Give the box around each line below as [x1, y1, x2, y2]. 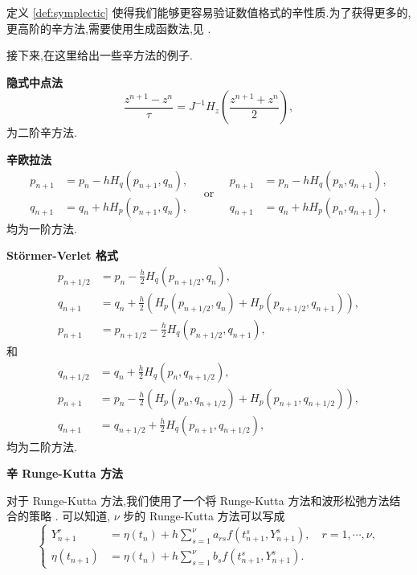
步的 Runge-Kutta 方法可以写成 [123, 507, 285, 524]
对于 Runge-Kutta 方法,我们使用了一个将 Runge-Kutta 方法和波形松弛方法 [6, 491, 390, 508]
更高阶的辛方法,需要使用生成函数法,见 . [6, 19, 211, 36]
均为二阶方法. [6, 437, 77, 454]
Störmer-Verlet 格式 [6, 247, 118, 264]
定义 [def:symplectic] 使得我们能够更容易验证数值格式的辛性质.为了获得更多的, [6, 4, 411, 20]
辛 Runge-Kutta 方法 [6, 465, 123, 482]
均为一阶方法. [6, 220, 77, 236]
